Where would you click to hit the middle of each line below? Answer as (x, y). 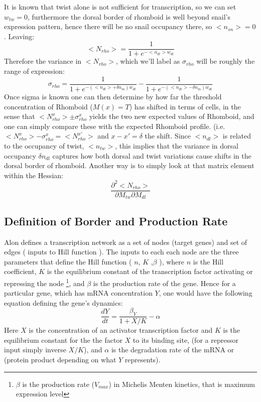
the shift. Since (168, 136)
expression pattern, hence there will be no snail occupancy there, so (108, 26)
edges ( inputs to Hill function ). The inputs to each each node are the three (121, 252)
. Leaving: (19, 36)
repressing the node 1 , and (44, 282)
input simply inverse (35, 350)
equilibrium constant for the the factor (63, 340)
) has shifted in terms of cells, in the (185, 106)
